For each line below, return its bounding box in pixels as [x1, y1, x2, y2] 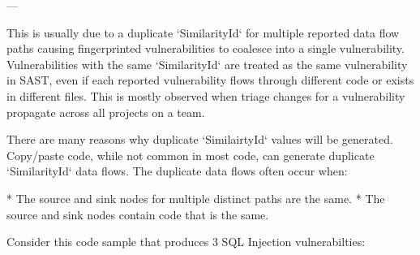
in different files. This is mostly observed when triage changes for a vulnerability [6, 87, 405, 104]
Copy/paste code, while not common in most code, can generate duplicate [6, 146, 375, 163]
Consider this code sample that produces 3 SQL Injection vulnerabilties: [6, 233, 366, 250]
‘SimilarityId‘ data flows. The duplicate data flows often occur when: [6, 162, 348, 179]
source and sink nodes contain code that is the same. [6, 205, 269, 223]
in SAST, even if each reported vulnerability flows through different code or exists [6, 71, 414, 89]
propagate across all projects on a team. [6, 103, 205, 120]
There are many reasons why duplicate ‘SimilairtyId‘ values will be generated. [6, 131, 393, 148]
